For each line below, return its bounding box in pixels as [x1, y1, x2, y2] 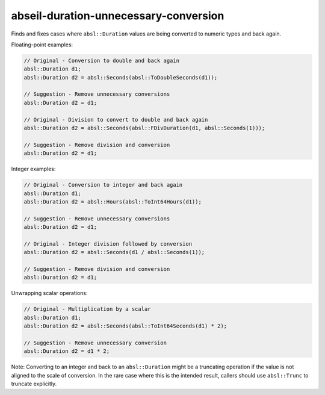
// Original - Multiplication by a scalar [23, 306, 151, 313]
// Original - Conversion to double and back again [23, 57, 180, 64]
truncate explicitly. [11, 380, 57, 388]
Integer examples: [11, 166, 56, 173]
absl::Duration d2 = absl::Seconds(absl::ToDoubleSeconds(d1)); [23, 74, 218, 81]
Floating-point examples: [11, 41, 73, 48]
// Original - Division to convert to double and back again [23, 116, 208, 123]
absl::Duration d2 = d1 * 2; [23, 348, 110, 355]
